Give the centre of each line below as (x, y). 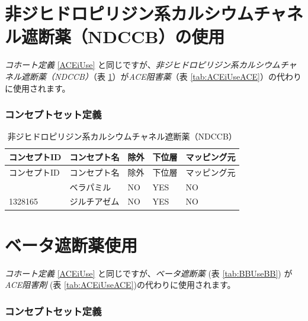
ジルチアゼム (94, 201)
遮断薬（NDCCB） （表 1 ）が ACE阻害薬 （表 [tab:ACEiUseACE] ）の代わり (161, 76)
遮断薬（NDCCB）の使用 (123, 36)
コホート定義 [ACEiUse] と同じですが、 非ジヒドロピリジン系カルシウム (142, 65)
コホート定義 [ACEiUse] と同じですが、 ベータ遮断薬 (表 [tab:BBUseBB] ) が (149, 273)
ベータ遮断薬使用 (71, 244)
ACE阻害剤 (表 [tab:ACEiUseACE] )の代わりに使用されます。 (120, 285)
